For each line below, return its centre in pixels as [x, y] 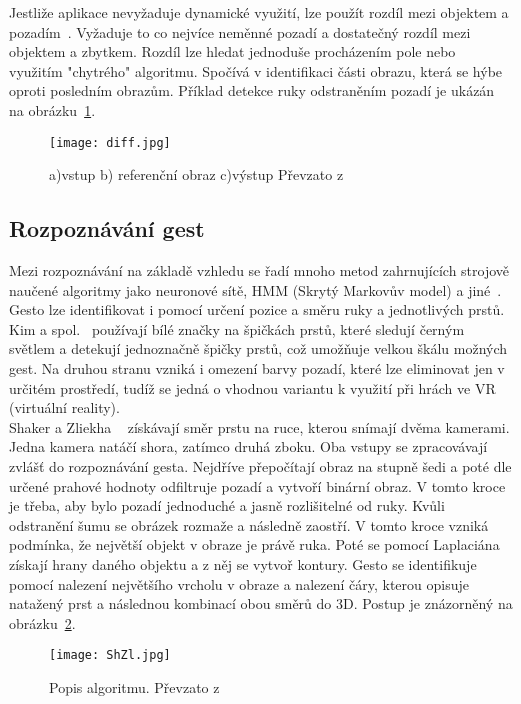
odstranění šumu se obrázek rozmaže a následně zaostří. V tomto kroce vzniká [249, 524]
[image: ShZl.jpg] [110, 655]
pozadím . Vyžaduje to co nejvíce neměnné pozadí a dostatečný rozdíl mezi [240, 31]
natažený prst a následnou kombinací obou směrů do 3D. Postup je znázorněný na [261, 603]
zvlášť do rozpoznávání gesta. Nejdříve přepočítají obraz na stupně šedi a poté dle [260, 465]
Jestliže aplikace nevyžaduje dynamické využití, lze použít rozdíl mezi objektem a [259, 12]
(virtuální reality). [64, 407]
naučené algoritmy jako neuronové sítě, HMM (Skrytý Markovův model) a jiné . [255, 289]
